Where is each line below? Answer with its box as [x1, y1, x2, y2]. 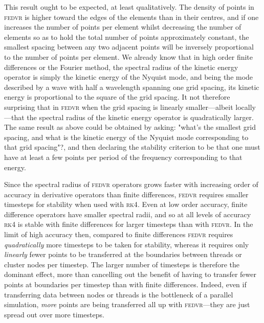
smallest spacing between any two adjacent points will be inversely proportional [4, 41, 254, 52]
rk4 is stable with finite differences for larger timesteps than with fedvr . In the [4, 219, 253, 229]
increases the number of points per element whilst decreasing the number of [4, 21, 241, 32]
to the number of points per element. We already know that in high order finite [4, 51, 253, 62]
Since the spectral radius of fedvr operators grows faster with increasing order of [4, 179, 258, 190]
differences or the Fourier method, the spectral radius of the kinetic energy [4, 61, 238, 72]
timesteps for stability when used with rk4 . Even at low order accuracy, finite [4, 199, 248, 210]
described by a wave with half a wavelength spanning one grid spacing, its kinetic [4, 81, 259, 92]
